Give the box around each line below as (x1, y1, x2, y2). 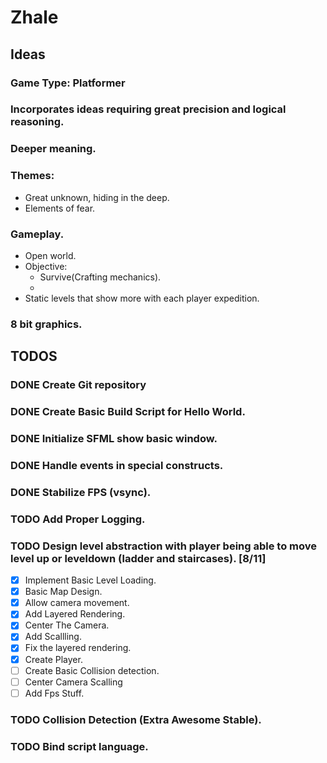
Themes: (10, 169, 55, 183)
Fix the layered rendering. (24, 642, 132, 654)
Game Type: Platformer (10, 76, 126, 90)
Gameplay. (10, 227, 65, 241)
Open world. (24, 249, 77, 261)
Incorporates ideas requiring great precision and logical (10, 102, 287, 116)
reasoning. (10, 115, 65, 129)
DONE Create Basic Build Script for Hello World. (10, 405, 246, 419)
